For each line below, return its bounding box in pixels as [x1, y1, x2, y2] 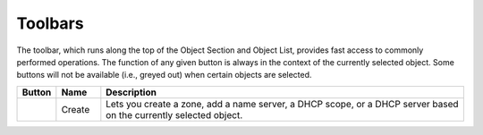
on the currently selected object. [106, 108, 243, 121]
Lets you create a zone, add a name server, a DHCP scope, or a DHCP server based [106, 97, 460, 110]
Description [106, 86, 157, 98]
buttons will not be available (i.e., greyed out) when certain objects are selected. [16, 70, 312, 80]
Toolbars [16, 13, 84, 33]
